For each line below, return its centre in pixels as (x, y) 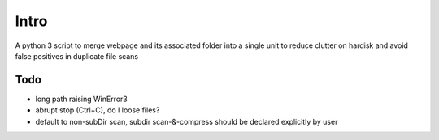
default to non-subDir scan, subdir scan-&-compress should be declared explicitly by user (187, 121)
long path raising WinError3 (81, 99)
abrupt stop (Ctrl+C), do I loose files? (98, 110)
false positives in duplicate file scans (76, 56)
